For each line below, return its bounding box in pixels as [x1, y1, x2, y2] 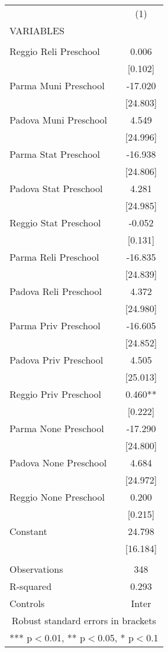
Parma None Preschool [9, 421, 104, 435]
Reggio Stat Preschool [9, 216, 101, 229]
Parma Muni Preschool [9, 79, 105, 92]
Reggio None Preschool [9, 490, 105, 504]
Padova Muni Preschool [9, 113, 108, 126]
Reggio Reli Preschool [9, 44, 100, 58]
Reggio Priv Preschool [9, 387, 102, 401]
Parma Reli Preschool [9, 250, 99, 264]
